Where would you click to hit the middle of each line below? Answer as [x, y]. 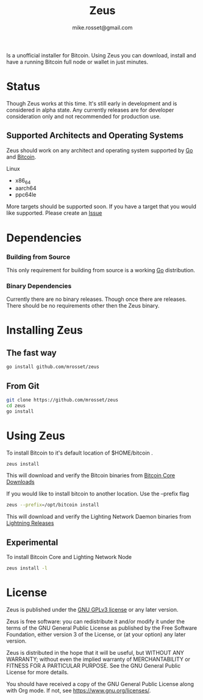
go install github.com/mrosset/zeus [53, 367]
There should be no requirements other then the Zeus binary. [83, 306]
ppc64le [26, 195]
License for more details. [37, 672]
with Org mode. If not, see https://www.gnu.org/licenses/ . [79, 690]
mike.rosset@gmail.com [102, 27]
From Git [23, 386]
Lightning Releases [30, 523]
